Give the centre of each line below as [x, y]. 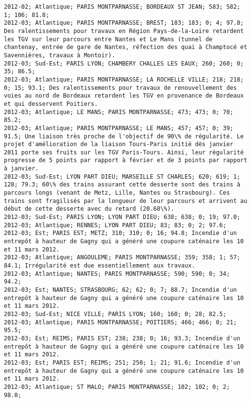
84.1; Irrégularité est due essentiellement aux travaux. [100, 266]
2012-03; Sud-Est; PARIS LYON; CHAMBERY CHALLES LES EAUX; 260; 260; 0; [124, 63]
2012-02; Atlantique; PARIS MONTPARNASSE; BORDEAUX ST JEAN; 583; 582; [122, 7]
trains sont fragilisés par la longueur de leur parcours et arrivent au [126, 201]
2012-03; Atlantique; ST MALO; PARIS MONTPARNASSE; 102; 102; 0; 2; [117, 387]
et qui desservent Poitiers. [51, 104]
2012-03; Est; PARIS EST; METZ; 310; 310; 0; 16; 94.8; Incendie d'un [120, 233]
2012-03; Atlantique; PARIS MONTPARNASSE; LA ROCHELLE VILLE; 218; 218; [124, 79]
